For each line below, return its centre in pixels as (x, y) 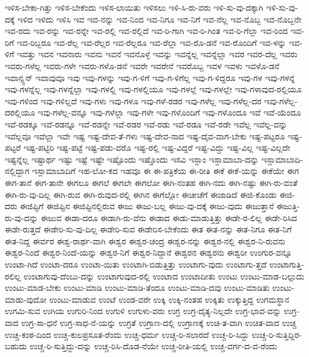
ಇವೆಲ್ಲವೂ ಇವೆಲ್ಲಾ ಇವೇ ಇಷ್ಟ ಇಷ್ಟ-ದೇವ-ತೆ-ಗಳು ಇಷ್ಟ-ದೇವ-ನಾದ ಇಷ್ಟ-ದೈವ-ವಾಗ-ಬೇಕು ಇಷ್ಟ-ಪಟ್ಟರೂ (145, 136)
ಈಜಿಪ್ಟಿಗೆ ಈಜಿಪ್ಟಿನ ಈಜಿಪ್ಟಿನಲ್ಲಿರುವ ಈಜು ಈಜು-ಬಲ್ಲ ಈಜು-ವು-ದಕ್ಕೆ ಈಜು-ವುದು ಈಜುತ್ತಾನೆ (147, 206)
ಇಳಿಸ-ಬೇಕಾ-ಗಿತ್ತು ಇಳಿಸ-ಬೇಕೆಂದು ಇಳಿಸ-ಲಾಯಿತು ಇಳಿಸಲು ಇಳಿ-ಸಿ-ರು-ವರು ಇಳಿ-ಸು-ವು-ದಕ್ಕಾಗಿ (134, 7)
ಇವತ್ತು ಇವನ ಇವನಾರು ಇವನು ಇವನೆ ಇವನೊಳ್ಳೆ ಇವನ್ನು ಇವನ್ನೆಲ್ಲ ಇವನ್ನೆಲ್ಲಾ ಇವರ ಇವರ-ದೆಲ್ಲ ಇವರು (157, 54)
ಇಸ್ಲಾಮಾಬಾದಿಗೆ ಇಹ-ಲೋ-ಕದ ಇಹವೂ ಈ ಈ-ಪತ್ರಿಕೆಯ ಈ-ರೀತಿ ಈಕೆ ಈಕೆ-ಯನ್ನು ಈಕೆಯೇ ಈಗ (166, 171)
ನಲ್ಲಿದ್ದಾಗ (17, 171)
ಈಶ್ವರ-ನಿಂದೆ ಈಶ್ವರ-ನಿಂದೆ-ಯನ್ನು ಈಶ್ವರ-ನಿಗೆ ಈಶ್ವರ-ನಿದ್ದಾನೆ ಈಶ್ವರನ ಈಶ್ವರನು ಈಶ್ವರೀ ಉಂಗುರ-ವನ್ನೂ (149, 252)
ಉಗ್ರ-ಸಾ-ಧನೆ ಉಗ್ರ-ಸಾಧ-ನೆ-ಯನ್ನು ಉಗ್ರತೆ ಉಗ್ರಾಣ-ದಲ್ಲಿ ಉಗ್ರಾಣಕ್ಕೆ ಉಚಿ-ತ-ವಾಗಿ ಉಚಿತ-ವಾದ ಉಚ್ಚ (159, 323)
